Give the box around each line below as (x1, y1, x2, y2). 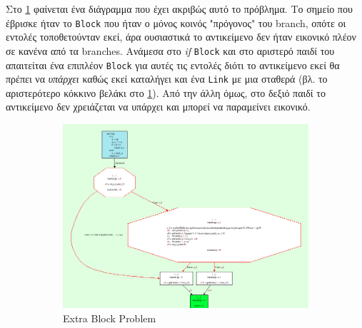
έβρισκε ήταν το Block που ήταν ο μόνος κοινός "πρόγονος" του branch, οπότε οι (6, 15, 346, 30)
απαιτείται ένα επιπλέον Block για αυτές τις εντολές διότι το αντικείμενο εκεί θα (6, 57, 340, 72)
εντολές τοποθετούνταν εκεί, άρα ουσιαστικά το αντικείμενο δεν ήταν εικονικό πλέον (6, 29, 356, 44)
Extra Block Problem (63, 310, 156, 325)
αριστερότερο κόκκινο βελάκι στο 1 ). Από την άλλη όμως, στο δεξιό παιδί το (6, 85, 326, 100)
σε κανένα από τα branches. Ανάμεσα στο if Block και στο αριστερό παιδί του (6, 43, 335, 58)
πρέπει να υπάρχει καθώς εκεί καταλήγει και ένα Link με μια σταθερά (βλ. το (6, 71, 328, 86)
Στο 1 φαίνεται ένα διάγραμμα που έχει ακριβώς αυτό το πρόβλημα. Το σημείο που (6, 1, 353, 16)
